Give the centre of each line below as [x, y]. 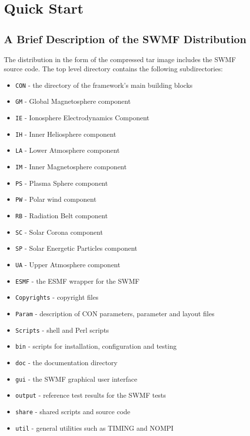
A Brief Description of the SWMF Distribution [125, 39]
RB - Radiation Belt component [61, 216]
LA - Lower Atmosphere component [67, 150]
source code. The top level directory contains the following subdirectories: [113, 69]
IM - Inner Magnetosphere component [71, 167]
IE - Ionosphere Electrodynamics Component [82, 118]
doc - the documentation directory [66, 362]
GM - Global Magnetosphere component [73, 101]
